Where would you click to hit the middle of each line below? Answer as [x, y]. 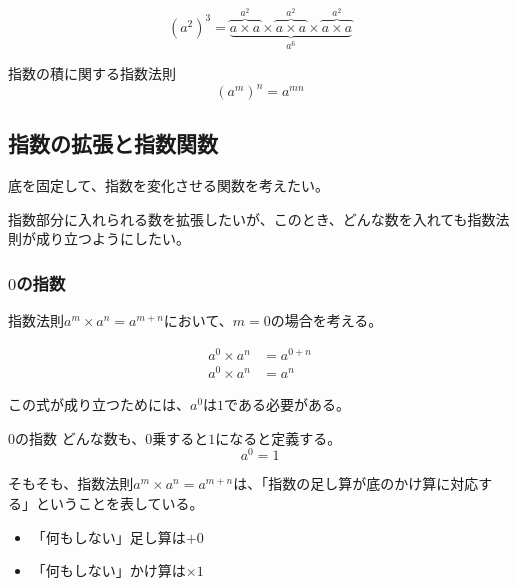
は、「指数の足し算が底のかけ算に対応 [356, 483]
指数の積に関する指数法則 [92, 72]
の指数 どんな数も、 [80, 437]
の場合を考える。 [326, 320]
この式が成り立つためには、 [99, 404]
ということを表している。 [119, 502]
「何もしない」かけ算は [108, 570]
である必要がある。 [287, 404]
